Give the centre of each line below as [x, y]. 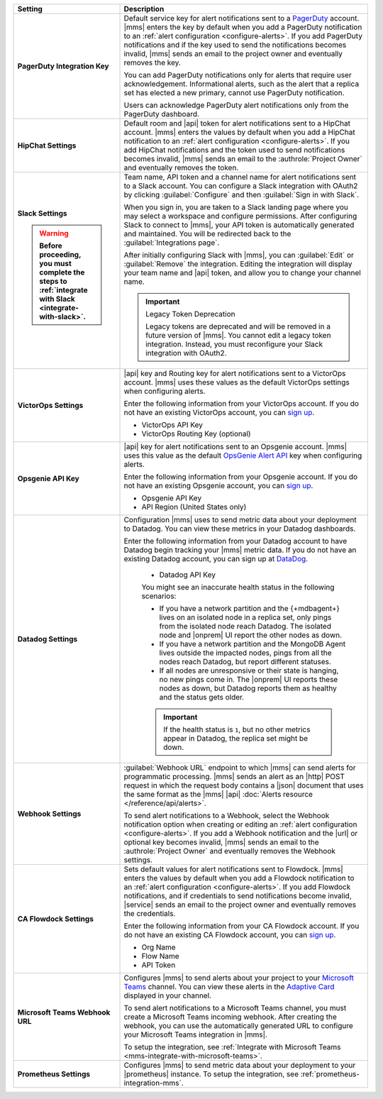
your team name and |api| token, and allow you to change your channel [242, 273]
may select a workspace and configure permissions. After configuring [240, 216]
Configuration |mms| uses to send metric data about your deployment [240, 520]
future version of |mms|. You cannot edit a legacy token [238, 335]
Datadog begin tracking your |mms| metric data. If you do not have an [240, 550]
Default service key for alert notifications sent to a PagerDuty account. [242, 18]
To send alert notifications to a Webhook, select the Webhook [227, 816]
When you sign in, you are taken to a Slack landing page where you [236, 207]
